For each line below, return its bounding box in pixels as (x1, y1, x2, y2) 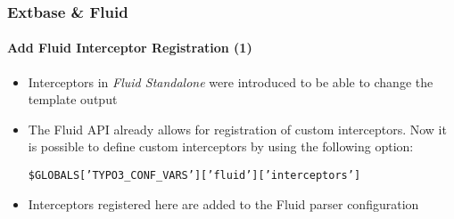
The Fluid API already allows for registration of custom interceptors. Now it (28, 119, 447, 138)
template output (28, 90, 118, 109)
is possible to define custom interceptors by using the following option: (28, 137, 414, 156)
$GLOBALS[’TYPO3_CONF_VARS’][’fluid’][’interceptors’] (28, 169, 361, 182)
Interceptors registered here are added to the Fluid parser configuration (28, 194, 419, 213)
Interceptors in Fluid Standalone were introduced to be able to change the (28, 72, 433, 91)
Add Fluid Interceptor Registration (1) (7, 38, 252, 57)
